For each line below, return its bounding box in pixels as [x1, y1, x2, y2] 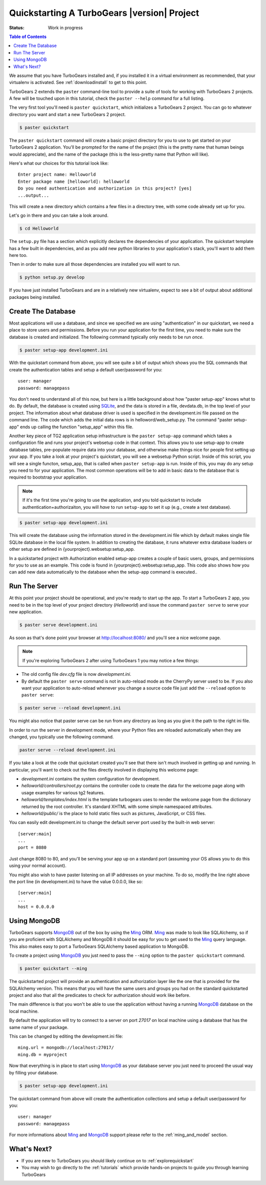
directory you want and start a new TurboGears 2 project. [9, 111, 126, 117]
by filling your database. [9, 1069, 59, 1075]
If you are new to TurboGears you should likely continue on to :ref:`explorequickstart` [21, 1157, 194, 1163]
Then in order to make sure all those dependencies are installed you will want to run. [9, 261, 181, 267]
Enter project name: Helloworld [18, 172, 96, 177]
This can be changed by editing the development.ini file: [9, 1033, 123, 1039]
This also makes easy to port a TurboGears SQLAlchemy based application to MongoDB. [9, 943, 189, 949]
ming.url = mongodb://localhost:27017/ [18, 1045, 114, 1051]
